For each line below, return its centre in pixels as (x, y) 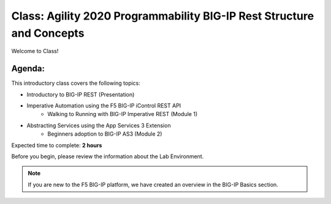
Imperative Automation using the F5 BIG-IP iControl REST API (104, 106)
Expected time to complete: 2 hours (57, 145)
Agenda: (28, 69)
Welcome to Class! (35, 51)
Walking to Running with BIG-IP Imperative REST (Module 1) (123, 114)
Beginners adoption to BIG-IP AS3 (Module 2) (105, 134)
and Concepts (48, 33)
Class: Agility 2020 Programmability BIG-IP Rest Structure (163, 16)
